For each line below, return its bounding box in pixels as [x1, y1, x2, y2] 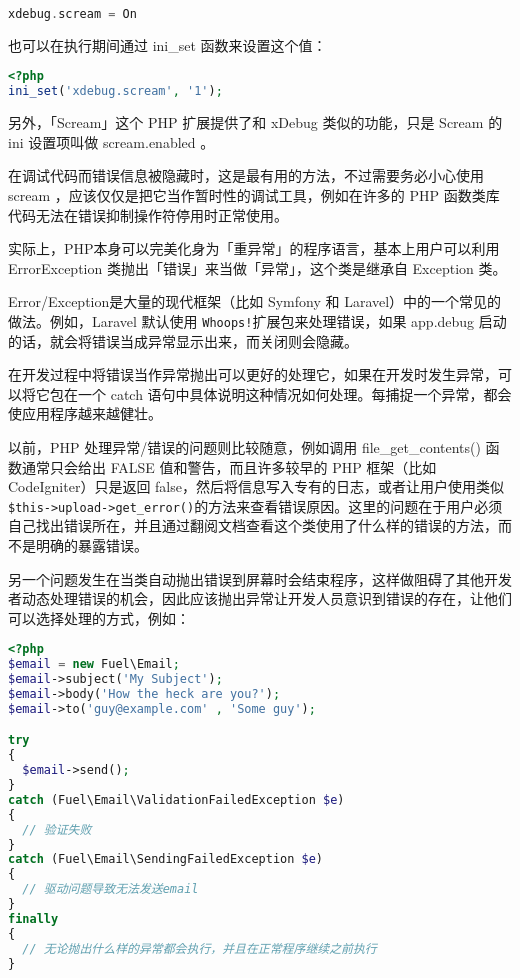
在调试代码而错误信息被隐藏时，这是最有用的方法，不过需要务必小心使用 [8, 165, 484, 186]
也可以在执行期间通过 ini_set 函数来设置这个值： [8, 34, 327, 55]
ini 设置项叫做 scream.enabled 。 [8, 131, 215, 152]
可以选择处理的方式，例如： [8, 607, 190, 628]
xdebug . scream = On [8, 7, 137, 21]
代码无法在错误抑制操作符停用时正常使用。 [8, 204, 288, 225]
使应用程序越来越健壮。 [8, 403, 162, 424]
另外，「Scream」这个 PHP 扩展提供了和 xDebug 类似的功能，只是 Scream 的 [8, 112, 503, 133]
